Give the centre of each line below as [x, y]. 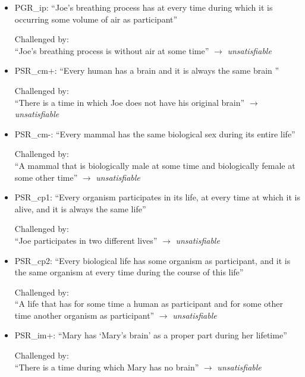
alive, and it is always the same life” [80, 208]
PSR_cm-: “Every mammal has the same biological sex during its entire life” [155, 133]
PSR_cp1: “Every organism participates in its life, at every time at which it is [157, 197]
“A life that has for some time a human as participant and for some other [149, 304]
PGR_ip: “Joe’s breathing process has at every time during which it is [144, 7]
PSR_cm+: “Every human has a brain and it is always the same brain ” [147, 70]
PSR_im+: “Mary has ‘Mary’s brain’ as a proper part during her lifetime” [151, 335]
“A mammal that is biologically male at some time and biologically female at [155, 165]
